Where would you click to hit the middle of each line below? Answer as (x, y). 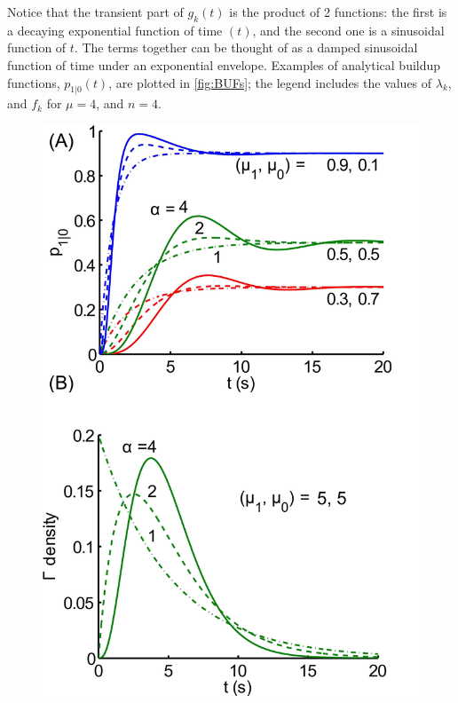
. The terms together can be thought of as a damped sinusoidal (246, 47)
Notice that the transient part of (95, 12)
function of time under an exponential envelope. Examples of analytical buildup (224, 64)
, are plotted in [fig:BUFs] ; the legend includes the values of (270, 82)
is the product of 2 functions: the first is (338, 12)
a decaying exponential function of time (115, 30)
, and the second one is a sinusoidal (348, 30)
